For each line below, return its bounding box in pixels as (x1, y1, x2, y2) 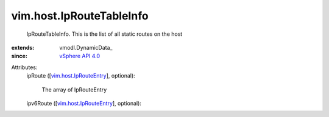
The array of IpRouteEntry (41, 85, 107, 93)
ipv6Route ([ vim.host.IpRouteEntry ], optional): (26, 99, 141, 107)
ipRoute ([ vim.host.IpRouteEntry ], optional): (26, 72, 135, 79)
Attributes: (11, 64, 38, 71)
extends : (11, 44, 35, 51)
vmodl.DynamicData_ (59, 44, 113, 51)
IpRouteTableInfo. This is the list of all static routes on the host (26, 30, 183, 38)
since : (11, 52, 27, 60)
